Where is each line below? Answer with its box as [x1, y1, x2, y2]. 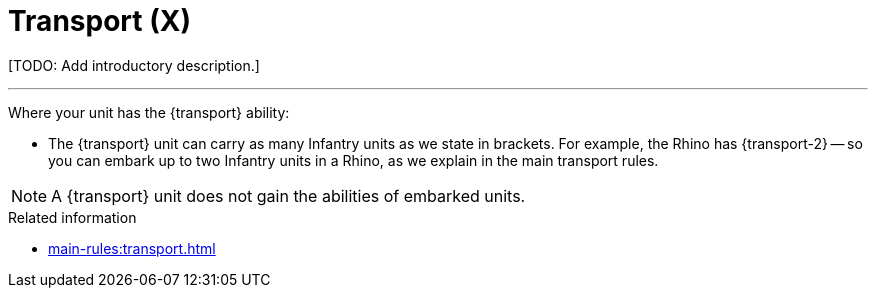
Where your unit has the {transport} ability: [8, 103, 290, 121]
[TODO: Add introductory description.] [8, 56, 260, 74]
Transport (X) [8, 4, 191, 38]
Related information [8, 208, 137, 226]
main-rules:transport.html [48, 239, 216, 257]
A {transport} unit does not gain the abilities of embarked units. [51, 185, 526, 206]
